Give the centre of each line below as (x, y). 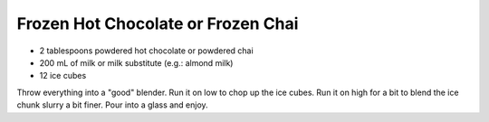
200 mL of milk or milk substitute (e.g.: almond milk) (136, 62)
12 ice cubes (63, 76)
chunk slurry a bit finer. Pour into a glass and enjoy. (112, 105)
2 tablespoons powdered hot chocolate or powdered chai (146, 51)
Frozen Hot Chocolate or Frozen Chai (158, 23)
